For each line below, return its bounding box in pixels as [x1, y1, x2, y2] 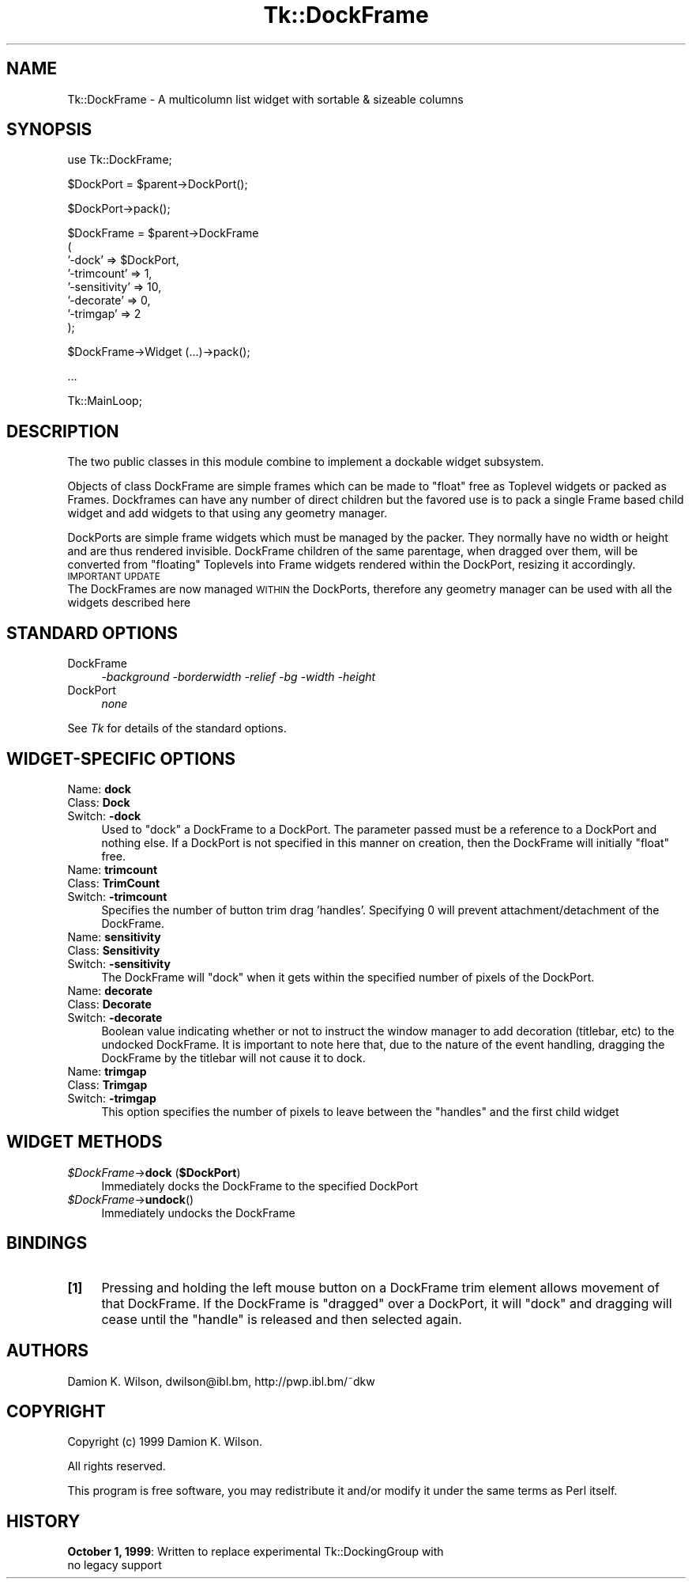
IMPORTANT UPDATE [67, 571, 160, 583]
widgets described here [67, 596, 191, 610]
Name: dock [67, 781, 131, 796]
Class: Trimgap [67, 1077, 148, 1091]
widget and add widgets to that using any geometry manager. [67, 506, 388, 520]
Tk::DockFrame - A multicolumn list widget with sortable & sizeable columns [67, 92, 464, 106]
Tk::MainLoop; [67, 394, 142, 408]
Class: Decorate [67, 997, 152, 1011]
